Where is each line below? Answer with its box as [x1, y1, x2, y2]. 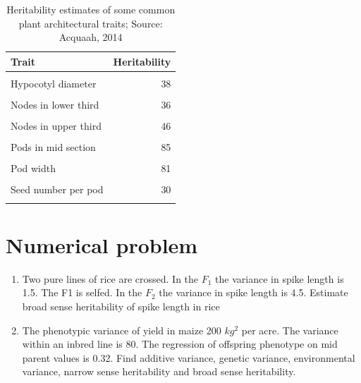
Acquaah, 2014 [59, 30, 123, 44]
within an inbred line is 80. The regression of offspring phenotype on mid [22, 336, 338, 351]
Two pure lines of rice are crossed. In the [22, 271, 199, 286]
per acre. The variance [241, 322, 338, 337]
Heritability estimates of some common [6, 2, 176, 16]
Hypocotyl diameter [11, 75, 97, 90]
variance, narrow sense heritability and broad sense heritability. [22, 364, 296, 379]
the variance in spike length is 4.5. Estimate [159, 285, 348, 300]
